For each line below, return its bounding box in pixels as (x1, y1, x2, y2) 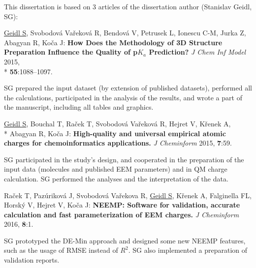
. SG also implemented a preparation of (128, 245, 248, 255)
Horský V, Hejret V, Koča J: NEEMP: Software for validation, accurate (4, 200, 240, 210)
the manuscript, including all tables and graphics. (4, 102, 154, 112)
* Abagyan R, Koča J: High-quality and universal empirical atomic (4, 128, 226, 138)
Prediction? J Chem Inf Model (149, 47, 246, 57)
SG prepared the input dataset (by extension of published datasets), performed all (4, 83, 252, 93)
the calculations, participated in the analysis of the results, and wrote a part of (4, 92, 242, 102)
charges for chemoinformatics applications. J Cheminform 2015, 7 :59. (4, 138, 232, 148)
